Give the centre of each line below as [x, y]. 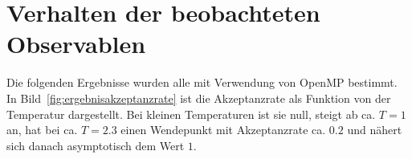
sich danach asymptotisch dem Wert [96, 145]
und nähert [375, 130]
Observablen [76, 44]
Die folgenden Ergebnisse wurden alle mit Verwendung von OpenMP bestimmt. [202, 82]
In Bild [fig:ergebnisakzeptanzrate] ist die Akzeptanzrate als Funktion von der [199, 98]
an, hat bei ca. [42, 130]
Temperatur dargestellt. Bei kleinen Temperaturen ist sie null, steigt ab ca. [191, 114]
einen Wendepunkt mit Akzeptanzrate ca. [223, 130]
